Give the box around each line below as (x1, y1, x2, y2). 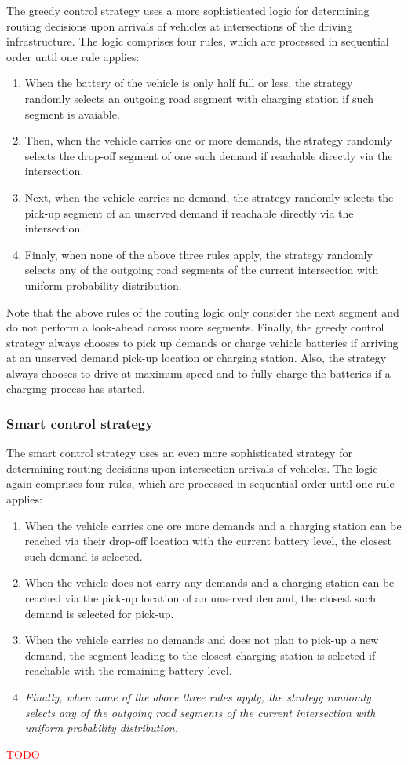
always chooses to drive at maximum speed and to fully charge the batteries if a (6, 364, 391, 381)
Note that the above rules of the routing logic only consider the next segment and (6, 303, 399, 320)
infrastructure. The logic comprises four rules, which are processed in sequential (6, 33, 389, 49)
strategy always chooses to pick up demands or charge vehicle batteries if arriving (6, 334, 399, 350)
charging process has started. (6, 380, 145, 397)
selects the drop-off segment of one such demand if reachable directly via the (24, 147, 393, 163)
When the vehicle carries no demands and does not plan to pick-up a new (24, 631, 379, 648)
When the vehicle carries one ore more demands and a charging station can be (24, 517, 402, 533)
